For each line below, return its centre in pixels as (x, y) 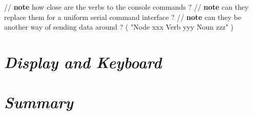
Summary (39, 102)
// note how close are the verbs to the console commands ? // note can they (126, 7)
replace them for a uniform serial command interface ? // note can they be (123, 17)
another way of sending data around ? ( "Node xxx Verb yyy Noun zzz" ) (119, 27)
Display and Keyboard (83, 62)
